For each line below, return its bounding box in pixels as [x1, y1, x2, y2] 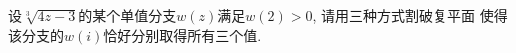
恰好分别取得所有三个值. [103, 24, 262, 45]
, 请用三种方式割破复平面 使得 [312, 5, 508, 25]
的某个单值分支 [78, 5, 177, 25]
